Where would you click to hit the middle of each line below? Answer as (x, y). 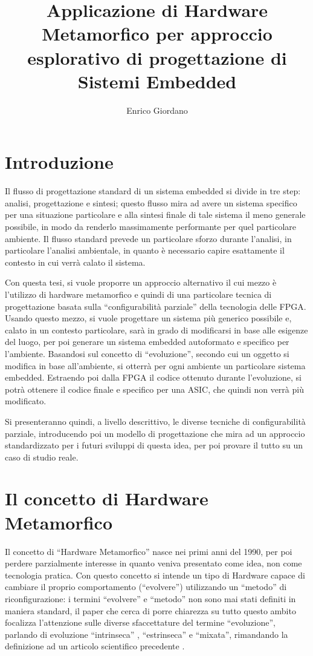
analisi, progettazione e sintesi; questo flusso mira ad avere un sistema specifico (151, 202)
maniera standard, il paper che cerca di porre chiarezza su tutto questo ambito (150, 610)
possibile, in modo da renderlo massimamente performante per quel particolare (151, 226)
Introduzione (59, 162)
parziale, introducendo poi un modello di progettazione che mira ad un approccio (155, 433)
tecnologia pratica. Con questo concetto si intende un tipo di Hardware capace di (155, 575)
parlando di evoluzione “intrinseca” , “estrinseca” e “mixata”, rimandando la (147, 634)
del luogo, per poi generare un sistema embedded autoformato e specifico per (147, 342)
